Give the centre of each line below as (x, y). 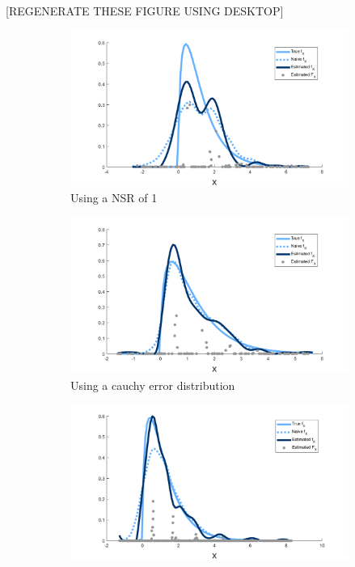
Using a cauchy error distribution (153, 385)
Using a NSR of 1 (114, 198)
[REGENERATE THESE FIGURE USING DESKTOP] (145, 11)
